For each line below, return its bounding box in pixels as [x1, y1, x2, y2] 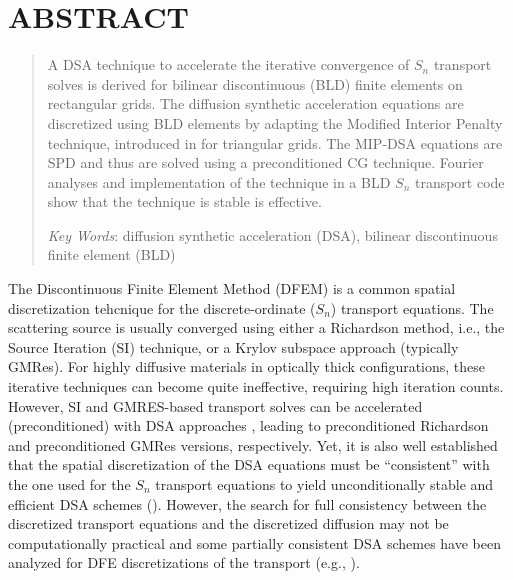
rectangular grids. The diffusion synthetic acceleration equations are [47, 93, 464, 114]
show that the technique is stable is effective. [47, 191, 322, 212]
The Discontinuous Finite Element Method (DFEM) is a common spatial [8, 278, 456, 299]
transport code [414, 171, 505, 192]
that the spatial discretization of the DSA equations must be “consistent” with [8, 454, 490, 475]
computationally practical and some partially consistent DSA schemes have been [8, 532, 501, 553]
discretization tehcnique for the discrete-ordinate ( [8, 297, 316, 318]
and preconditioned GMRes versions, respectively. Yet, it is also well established [8, 434, 498, 455]
